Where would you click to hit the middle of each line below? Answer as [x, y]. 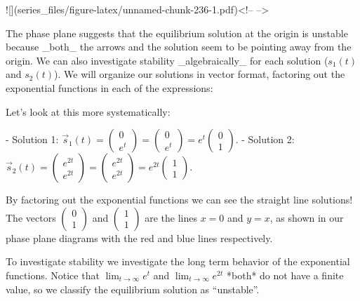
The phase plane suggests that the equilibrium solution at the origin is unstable [177, 33]
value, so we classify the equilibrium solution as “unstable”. [133, 289]
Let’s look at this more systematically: [88, 111]
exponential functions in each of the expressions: [109, 87]
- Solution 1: [32, 139]
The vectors [31, 217]
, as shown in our [307, 217]
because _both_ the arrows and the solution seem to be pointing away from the [179, 47]
